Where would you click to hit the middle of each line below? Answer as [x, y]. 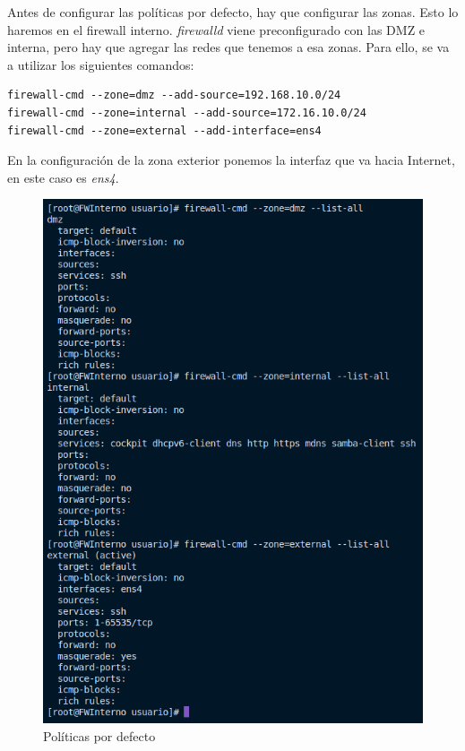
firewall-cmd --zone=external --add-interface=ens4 [164, 130]
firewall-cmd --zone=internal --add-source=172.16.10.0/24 [187, 112]
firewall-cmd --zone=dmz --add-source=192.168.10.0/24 [174, 95]
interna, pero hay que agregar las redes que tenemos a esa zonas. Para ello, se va [228, 47]
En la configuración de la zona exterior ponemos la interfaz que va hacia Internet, [231, 160]
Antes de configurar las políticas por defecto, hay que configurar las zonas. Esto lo [233, 12]
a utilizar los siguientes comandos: [101, 64]
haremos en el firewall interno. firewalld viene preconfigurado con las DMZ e [216, 29]
